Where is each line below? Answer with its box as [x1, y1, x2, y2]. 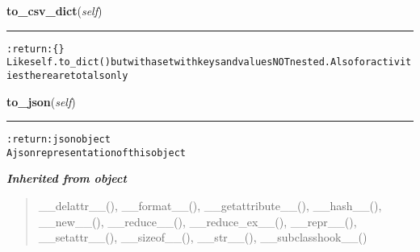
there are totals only [23, 69, 128, 81]
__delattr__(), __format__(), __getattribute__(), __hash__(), [38, 197, 382, 214]
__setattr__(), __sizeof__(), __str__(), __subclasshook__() [38, 229, 367, 246]
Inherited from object [6, 170, 127, 187]
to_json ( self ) [6, 93, 76, 109]
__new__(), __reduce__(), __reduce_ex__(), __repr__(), [38, 213, 357, 229]
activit [371, 56, 412, 68]
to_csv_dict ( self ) [6, 2, 103, 19]
